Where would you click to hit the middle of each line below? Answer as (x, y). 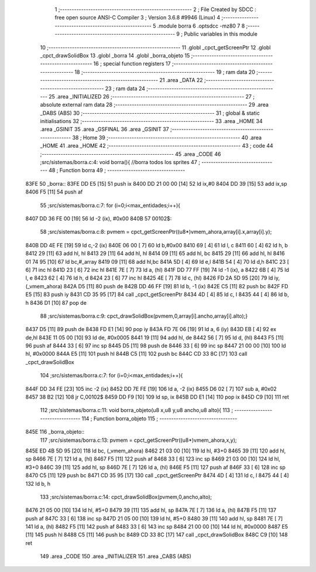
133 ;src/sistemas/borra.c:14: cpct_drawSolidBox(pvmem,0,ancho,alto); (126, 497)
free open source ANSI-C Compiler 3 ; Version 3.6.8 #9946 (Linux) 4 (138, 18)
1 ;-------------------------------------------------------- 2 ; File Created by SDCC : (156, 9)
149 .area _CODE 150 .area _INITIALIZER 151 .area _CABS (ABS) (116, 556)
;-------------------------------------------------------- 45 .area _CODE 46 (131, 154)
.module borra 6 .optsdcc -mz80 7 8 (201, 26)
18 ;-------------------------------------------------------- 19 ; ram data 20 (165, 72)
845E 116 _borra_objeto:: (55, 432)
